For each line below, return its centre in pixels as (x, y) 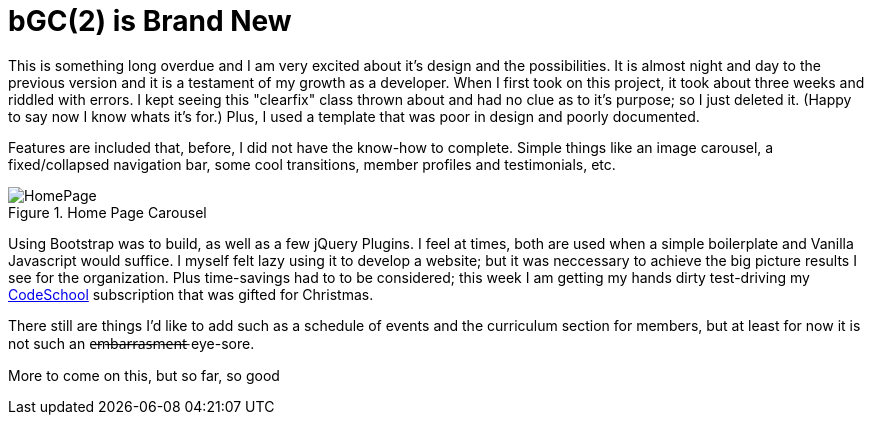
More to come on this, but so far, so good (144, 375)
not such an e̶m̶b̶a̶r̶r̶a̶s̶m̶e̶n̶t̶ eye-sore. (131, 343)
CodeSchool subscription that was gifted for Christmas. (191, 294)
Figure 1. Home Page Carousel (107, 212)
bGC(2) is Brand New (150, 21)
